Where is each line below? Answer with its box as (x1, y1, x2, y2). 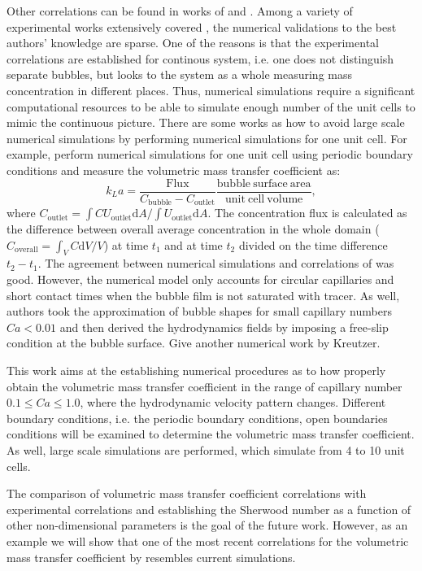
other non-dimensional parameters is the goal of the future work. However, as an (7, 517, 408, 534)
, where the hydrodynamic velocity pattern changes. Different (80, 394, 386, 411)
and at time (164, 236, 223, 253)
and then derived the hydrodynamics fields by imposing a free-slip (59, 318, 389, 335)
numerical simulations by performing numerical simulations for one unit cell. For (7, 129, 407, 146)
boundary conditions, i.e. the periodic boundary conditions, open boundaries (7, 409, 388, 426)
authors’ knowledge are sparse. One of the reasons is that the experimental (7, 34, 379, 51)
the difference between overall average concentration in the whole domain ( (7, 220, 380, 238)
